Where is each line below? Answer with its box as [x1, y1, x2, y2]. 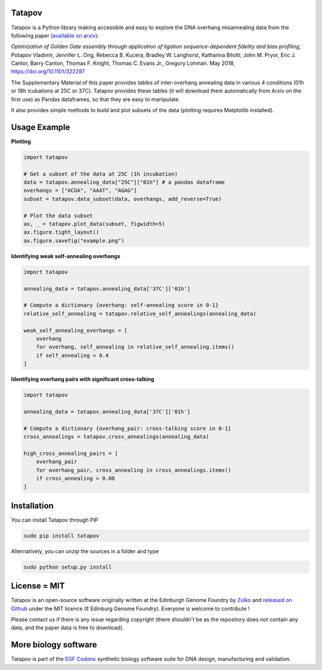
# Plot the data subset [23, 212, 94, 219]
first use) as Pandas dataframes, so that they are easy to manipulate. [11, 95, 180, 103]
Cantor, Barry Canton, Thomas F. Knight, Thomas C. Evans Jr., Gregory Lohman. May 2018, [11, 60, 236, 67]
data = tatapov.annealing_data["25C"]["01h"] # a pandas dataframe [23, 179, 225, 186]
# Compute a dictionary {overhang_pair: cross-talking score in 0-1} [23, 425, 231, 432]
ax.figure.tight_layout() [23, 229, 100, 235]
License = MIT [11, 581, 65, 591]
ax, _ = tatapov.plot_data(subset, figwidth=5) [23, 221, 165, 228]
